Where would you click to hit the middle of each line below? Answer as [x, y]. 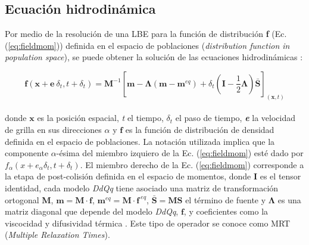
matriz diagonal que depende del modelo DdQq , [92, 211]
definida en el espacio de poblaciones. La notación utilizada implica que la [140, 141]
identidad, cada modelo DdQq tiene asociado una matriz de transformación [142, 188]
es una [289, 199]
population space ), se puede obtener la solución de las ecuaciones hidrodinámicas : [154, 57]
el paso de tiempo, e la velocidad [235, 118]
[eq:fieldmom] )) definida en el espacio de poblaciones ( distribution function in [149, 45]
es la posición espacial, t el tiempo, [100, 118]
